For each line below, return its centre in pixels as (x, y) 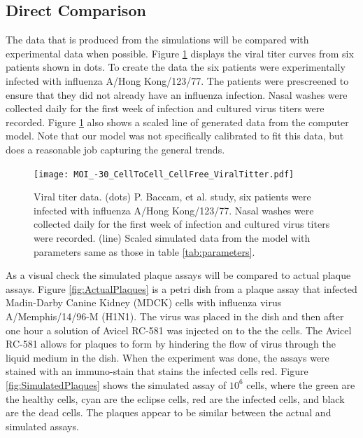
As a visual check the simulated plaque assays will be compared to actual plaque (178, 275)
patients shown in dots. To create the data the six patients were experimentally (176, 67)
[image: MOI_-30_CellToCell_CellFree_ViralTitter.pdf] (164, 174)
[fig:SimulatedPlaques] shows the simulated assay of (116, 384)
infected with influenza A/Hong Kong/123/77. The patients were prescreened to (177, 80)
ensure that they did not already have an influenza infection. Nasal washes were (177, 94)
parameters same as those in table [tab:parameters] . (144, 251)
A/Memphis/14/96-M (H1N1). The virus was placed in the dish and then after (175, 316)
